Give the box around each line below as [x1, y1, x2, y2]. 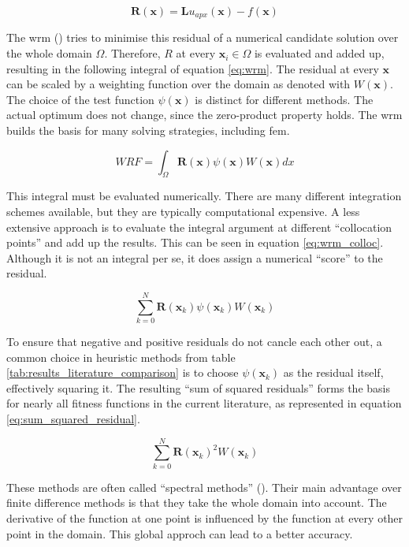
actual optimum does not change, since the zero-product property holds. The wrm [6, 106, 403, 123]
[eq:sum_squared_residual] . [6, 411, 140, 427]
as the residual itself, [283, 364, 384, 381]
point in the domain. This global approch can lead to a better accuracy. [6, 525, 353, 541]
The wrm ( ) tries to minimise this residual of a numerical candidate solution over [6, 29, 399, 46]
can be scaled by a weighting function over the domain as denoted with [6, 76, 351, 92]
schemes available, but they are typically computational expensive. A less [6, 203, 360, 219]
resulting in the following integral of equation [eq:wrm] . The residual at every [6, 60, 379, 76]
